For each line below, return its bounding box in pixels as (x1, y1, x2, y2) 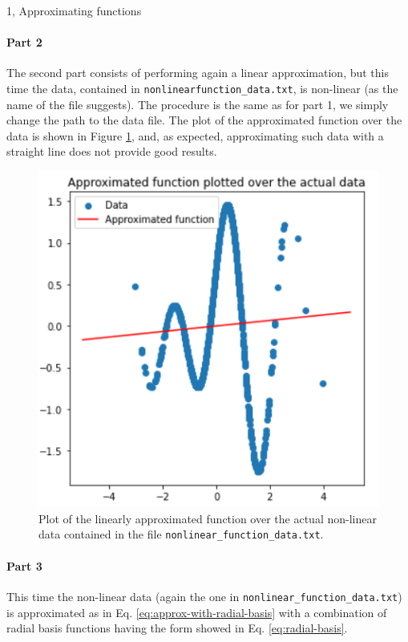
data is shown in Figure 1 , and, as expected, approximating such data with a (6, 127, 384, 144)
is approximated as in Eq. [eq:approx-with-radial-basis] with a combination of (6, 603, 387, 620)
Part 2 (6, 34, 42, 51)
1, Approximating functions (6, 2, 142, 18)
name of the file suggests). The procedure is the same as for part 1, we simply (6, 95, 389, 112)
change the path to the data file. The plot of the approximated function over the (6, 112, 402, 128)
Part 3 (6, 557, 42, 574)
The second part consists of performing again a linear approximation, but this (6, 64, 390, 81)
